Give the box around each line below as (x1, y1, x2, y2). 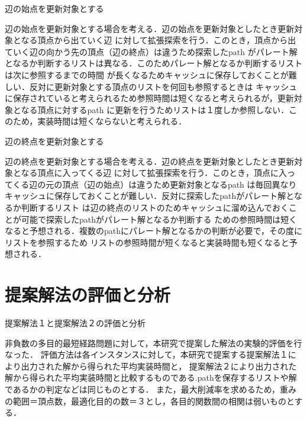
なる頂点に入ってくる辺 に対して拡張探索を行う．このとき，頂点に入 (21, 166, 287, 179)
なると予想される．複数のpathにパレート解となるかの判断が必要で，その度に (5, 224, 303, 237)
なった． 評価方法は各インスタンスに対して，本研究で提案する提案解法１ (5, 348, 288, 361)
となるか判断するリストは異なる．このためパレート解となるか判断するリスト (5, 57, 303, 69)
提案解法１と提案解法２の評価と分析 (5, 317, 146, 329)
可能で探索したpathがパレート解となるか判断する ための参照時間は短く (21, 213, 298, 225)
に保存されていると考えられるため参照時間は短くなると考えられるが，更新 (5, 92, 294, 104)
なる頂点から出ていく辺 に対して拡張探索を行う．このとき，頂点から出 (21, 34, 296, 46)
